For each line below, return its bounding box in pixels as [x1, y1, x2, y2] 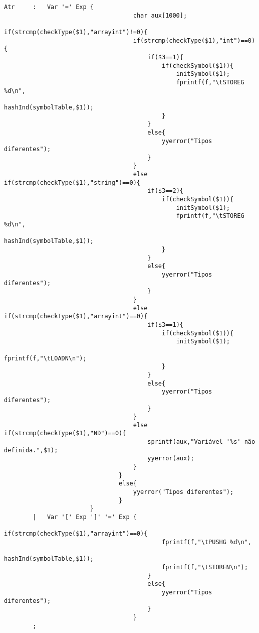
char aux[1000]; [133, 12, 187, 19]
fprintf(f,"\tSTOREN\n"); [162, 563, 248, 571]
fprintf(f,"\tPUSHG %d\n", [162, 539, 251, 546]
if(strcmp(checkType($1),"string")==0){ [4, 179, 141, 186]
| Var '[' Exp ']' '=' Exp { [33, 514, 137, 521]
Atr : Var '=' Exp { [4, 4, 94, 11]
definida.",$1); [4, 446, 58, 454]
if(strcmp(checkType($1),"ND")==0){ [4, 430, 126, 437]
